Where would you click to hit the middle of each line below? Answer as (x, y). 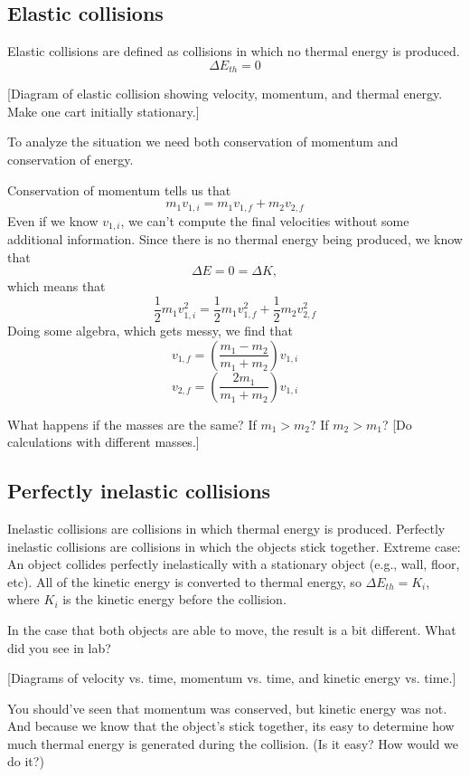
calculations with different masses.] (103, 442)
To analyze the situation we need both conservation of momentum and (203, 142)
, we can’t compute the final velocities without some (265, 220)
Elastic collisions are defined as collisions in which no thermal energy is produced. (234, 51)
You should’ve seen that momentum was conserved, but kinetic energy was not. (227, 708)
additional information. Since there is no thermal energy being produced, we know (235, 239)
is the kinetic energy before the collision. (174, 599)
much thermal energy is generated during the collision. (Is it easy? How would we (233, 743)
